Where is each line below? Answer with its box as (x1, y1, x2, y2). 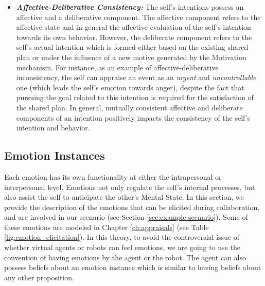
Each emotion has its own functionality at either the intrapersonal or (4, 171, 222, 182)
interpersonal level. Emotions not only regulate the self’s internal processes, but (4, 181, 255, 192)
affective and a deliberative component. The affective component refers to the (16, 11, 261, 22)
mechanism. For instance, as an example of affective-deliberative (16, 62, 219, 72)
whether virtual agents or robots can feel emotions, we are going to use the (4, 242, 240, 253)
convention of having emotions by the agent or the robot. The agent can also (4, 252, 246, 262)
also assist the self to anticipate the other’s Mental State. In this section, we (4, 192, 244, 202)
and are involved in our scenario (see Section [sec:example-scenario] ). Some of (4, 212, 248, 222)
